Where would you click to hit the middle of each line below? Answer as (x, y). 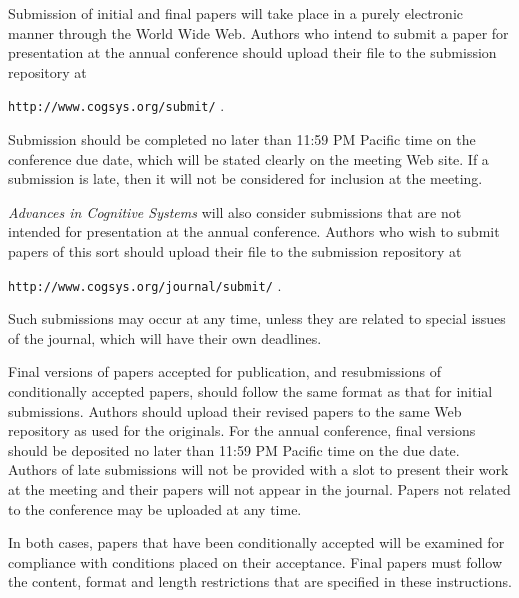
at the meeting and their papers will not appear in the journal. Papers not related (259, 489)
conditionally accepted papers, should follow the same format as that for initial (250, 391)
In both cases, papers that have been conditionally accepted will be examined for (256, 542)
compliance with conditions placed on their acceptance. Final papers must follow (255, 561)
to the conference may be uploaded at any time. (155, 508)
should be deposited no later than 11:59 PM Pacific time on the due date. (234, 449)
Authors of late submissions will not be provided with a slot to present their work (258, 469)
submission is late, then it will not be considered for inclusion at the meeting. (245, 178)
